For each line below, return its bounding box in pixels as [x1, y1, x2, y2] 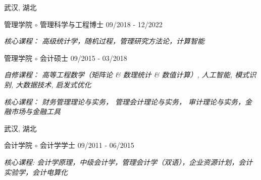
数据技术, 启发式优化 [23, 79, 91, 89]
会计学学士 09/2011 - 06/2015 [40, 140, 134, 150]
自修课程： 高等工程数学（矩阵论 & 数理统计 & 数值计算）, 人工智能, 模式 [4, 69, 249, 80]
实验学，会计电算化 [4, 166, 68, 177]
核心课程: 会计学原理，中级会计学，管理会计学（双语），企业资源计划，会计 [4, 156, 253, 167]
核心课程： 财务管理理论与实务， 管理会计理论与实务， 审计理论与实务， [4, 96, 245, 107]
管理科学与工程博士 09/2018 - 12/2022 [40, 19, 163, 29]
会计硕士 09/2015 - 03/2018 [40, 52, 127, 63]
